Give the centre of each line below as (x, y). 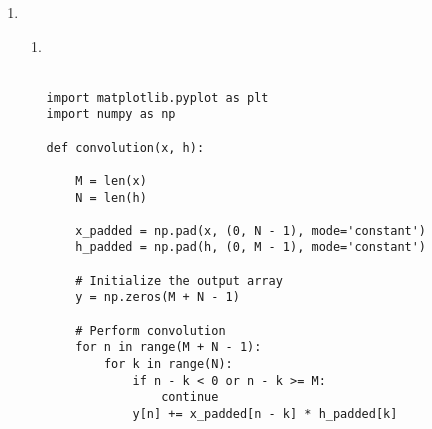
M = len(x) (111, 180)
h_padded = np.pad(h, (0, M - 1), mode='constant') (251, 247)
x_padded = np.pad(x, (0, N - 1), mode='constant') (251, 230)
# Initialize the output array (179, 280)
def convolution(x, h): (125, 147)
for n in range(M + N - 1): (168, 347)
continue (190, 397)
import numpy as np (111, 114)
